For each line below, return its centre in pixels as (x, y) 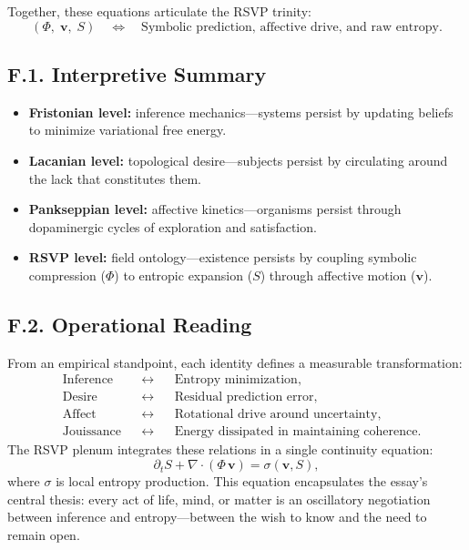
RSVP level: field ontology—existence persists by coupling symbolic (223, 257)
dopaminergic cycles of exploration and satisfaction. (173, 226)
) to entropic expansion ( (184, 275)
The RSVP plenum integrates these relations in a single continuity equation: (220, 449)
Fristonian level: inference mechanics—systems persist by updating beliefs (241, 112)
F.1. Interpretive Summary (137, 73)
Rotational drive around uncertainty (276, 415)
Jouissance (92, 432)
